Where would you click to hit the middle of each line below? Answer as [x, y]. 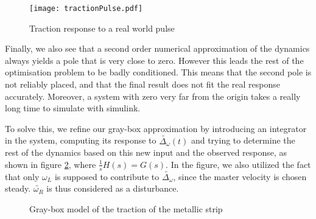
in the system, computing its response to [81, 140]
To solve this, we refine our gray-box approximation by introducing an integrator [156, 128]
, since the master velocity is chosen [240, 176]
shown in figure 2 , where [51, 164]
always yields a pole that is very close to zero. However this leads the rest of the [154, 60]
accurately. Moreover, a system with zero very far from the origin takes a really [153, 96]
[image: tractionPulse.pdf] [86, 9]
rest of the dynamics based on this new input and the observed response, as [146, 152]
